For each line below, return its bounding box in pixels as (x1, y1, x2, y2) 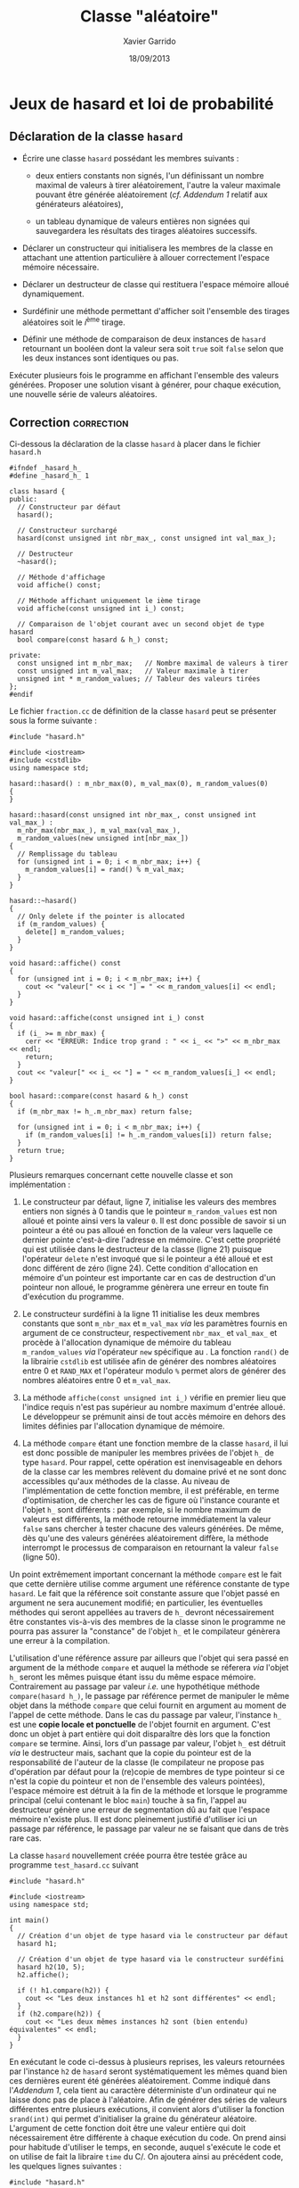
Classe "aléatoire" (79, 6, 220, 27)
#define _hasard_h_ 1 (9, 471, 90, 481)
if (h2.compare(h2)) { (17, 2010, 101, 2018)
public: (9, 495, 38, 504)
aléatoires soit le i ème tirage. (21, 315, 126, 327)
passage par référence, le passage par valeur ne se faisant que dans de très (9, 1823, 289, 1835)
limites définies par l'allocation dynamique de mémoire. (21, 1421, 225, 1431)
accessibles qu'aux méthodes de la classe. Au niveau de (21, 1476, 230, 1487)
